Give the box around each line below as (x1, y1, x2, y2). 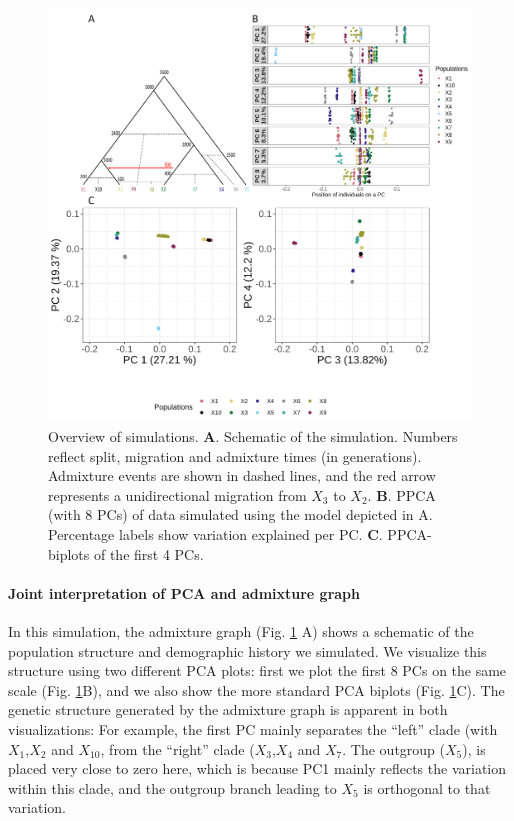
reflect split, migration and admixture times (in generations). (48, 445, 422, 466)
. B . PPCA (367, 484, 436, 505)
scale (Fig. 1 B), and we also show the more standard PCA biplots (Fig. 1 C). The (8, 679, 505, 700)
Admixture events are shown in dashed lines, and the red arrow (48, 465, 436, 486)
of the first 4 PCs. (93, 543, 204, 564)
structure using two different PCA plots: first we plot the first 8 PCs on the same (8, 660, 507, 681)
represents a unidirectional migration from (48, 484, 307, 505)
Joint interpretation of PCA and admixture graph (8, 582, 361, 603)
